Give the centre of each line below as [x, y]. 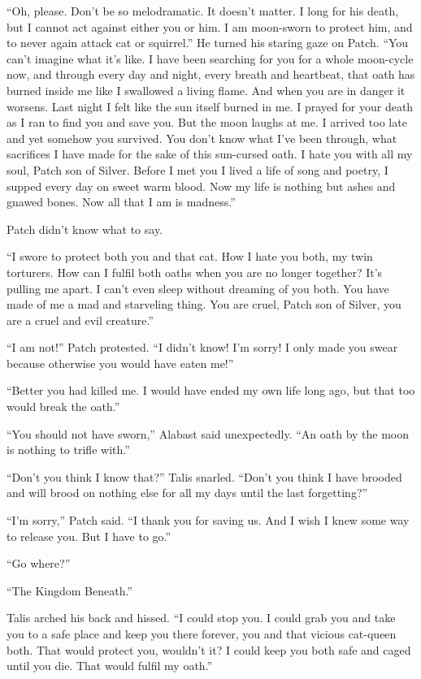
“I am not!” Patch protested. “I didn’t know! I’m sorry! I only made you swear [202, 347]
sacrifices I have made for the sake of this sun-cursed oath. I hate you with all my [210, 154]
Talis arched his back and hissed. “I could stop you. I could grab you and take [201, 618]
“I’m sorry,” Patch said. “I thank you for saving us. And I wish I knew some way [208, 520]
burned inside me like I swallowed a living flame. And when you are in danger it [206, 90]
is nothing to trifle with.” [68, 450]
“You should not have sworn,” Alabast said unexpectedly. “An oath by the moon [208, 433]
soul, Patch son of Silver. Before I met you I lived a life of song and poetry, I [197, 169]
